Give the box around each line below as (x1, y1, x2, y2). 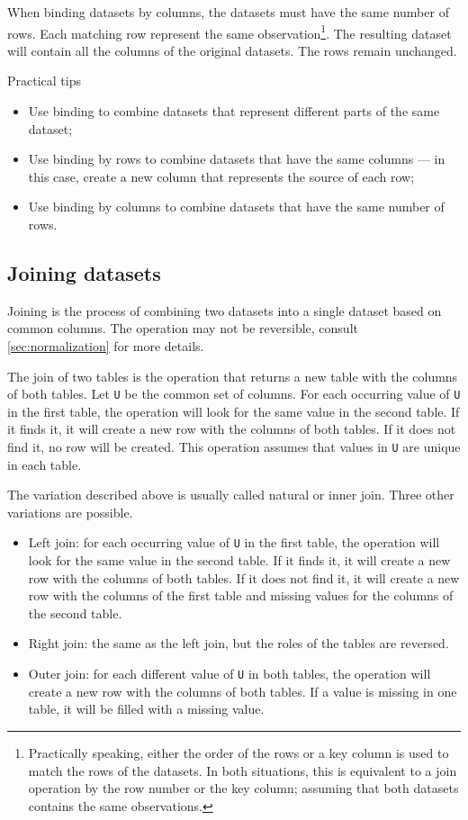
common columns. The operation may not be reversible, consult (7, 319, 358, 338)
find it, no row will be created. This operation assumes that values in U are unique (7, 437, 461, 456)
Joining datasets (7, 258, 161, 286)
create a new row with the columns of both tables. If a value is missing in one (28, 681, 457, 700)
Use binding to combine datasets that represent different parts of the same (28, 102, 440, 121)
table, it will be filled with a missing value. (28, 699, 265, 718)
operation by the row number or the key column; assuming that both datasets (28, 779, 459, 797)
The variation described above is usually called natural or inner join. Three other (7, 485, 454, 504)
